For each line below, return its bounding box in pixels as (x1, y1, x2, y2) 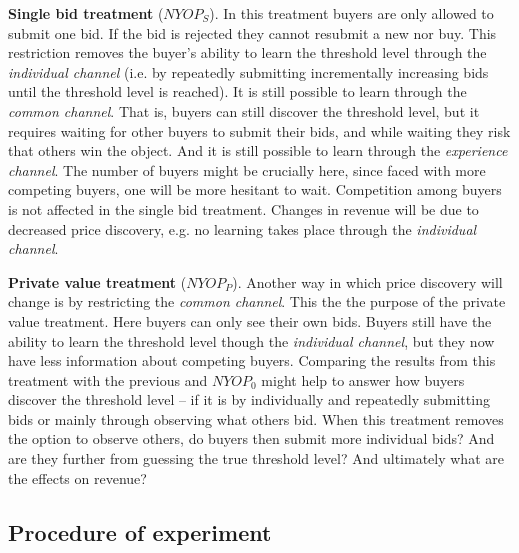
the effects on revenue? (8, 467, 147, 488)
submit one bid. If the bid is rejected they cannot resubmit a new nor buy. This (8, 22, 497, 43)
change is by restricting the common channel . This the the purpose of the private (8, 291, 506, 312)
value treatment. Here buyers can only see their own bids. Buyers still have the (8, 310, 492, 331)
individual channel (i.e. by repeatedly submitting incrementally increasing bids (8, 61, 489, 82)
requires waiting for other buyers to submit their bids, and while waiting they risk (8, 120, 511, 141)
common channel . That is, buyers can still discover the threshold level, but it (8, 100, 480, 121)
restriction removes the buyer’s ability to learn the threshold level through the (8, 42, 487, 63)
